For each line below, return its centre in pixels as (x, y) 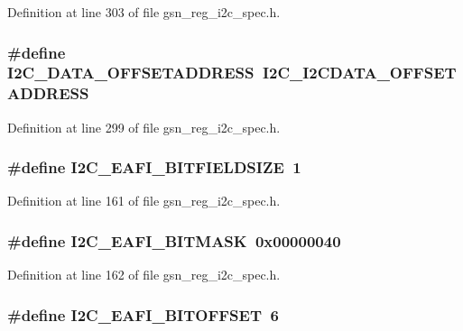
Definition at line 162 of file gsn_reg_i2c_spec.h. (144, 275)
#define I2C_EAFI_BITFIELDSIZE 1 (154, 167)
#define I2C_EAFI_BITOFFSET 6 (143, 314)
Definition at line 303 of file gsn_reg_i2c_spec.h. (144, 12)
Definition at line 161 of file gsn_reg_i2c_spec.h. (144, 201)
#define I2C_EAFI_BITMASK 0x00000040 (174, 240)
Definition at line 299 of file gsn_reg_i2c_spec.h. (144, 127)
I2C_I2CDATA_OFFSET (359, 73)
